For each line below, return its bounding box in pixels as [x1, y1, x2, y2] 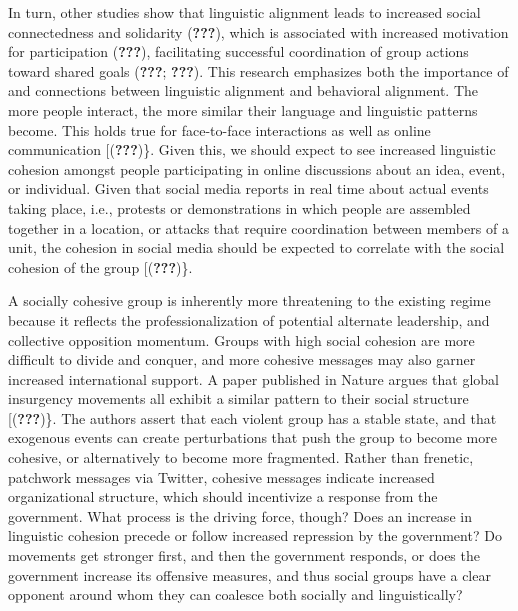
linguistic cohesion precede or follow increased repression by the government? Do [8, 525, 502, 546]
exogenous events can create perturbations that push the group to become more [8, 427, 497, 448]
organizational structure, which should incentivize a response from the [8, 486, 438, 507]
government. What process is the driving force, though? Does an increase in [8, 505, 472, 526]
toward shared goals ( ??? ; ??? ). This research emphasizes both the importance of [8, 60, 509, 81]
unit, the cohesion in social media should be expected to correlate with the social [8, 237, 505, 258]
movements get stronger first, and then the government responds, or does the [8, 545, 480, 566]
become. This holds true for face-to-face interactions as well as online [8, 119, 431, 140]
